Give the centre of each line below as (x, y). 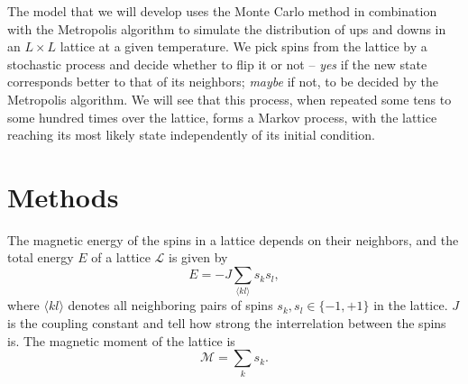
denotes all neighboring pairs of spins (170, 305)
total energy (41, 257)
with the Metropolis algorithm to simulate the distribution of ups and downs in (227, 28)
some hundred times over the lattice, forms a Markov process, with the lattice (222, 117)
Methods (63, 196)
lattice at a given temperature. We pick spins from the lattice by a (243, 46)
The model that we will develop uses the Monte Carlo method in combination (222, 11)
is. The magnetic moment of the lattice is (121, 340)
